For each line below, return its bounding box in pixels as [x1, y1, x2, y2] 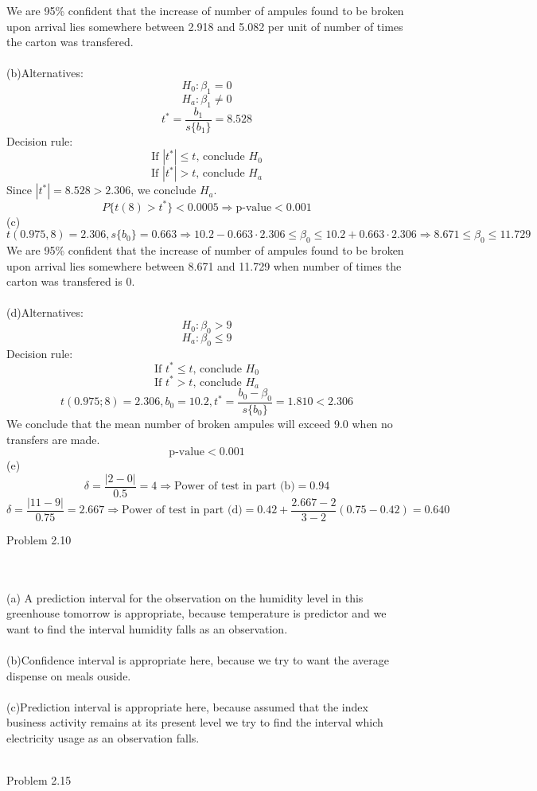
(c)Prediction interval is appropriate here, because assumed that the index [6, 698, 368, 715]
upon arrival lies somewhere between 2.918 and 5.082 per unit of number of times [6, 18, 403, 34]
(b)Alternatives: [6, 64, 84, 81]
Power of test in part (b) [174, 481, 295, 493]
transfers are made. [6, 431, 100, 447]
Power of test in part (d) [122, 505, 243, 516]
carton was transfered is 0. [6, 273, 135, 290]
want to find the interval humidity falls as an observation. [6, 620, 288, 637]
